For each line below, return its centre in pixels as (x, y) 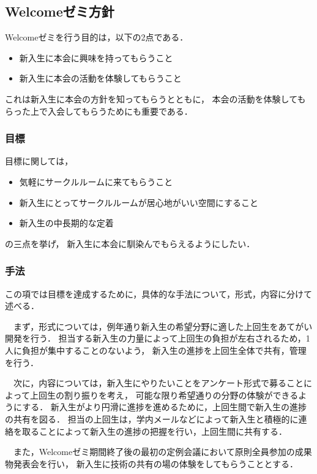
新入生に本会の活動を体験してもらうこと (100, 78)
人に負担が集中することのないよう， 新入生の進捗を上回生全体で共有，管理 (156, 350)
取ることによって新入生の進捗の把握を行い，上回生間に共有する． (154, 431)
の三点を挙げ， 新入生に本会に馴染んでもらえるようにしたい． (130, 243)
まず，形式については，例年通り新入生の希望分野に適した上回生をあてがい (163, 326)
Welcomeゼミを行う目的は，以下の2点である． (97, 37)
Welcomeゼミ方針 (60, 11)
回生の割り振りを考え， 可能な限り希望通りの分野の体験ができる (168, 395)
